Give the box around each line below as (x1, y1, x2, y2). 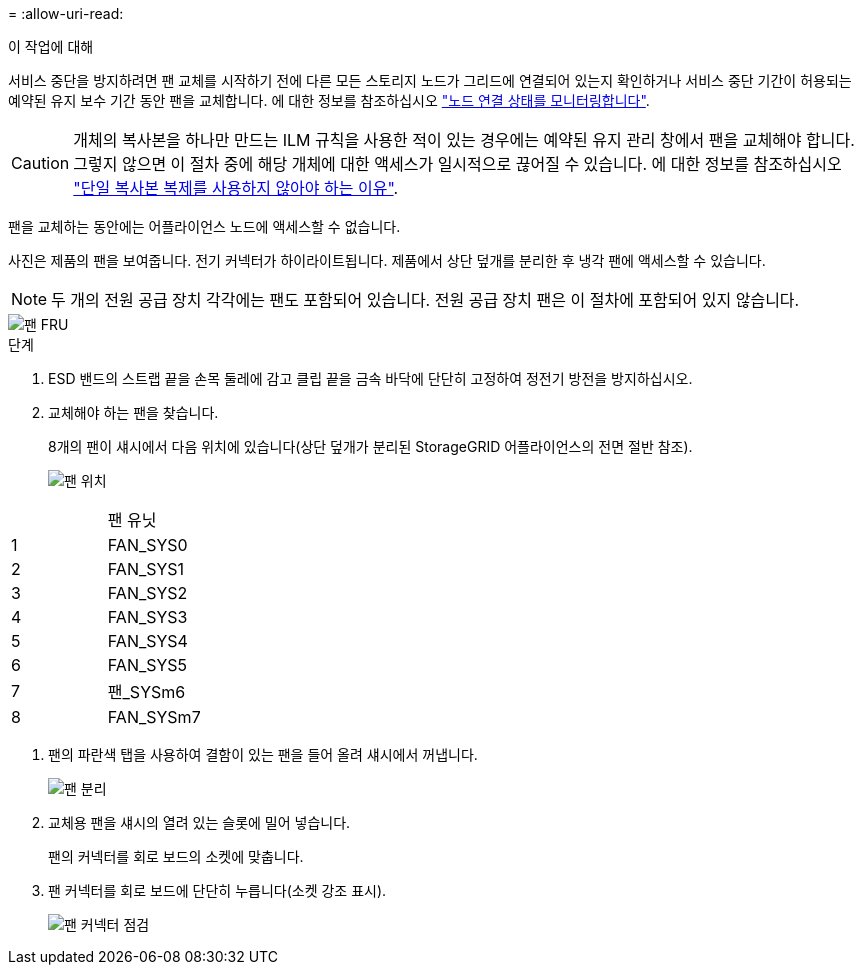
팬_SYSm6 (107, 682, 186, 702)
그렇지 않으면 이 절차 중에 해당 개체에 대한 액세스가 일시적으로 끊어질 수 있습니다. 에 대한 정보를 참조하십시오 (73, 154, 842, 174)
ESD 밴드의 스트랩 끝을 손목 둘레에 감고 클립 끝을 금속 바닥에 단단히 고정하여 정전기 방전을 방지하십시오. (48, 370, 693, 387)
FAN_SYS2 (107, 583, 188, 603)
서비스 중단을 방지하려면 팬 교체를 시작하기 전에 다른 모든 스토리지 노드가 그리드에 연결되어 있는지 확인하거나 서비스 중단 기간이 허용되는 (8, 72, 852, 89)
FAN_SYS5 (107, 655, 188, 675)
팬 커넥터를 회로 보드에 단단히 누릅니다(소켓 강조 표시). (48, 882, 387, 899)
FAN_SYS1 (107, 559, 185, 579)
